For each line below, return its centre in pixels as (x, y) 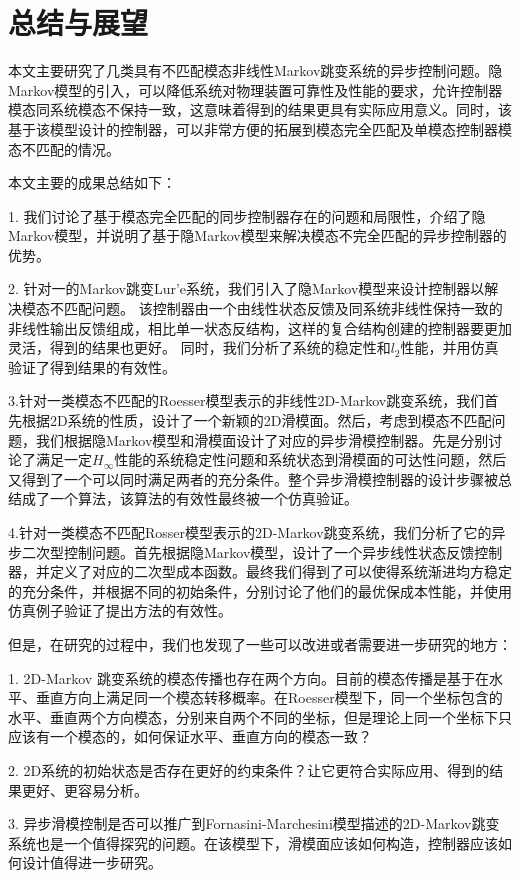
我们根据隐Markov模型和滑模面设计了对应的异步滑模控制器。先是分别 (262, 439)
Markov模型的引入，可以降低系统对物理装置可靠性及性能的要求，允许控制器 (255, 89)
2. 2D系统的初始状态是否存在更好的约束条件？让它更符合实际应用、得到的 (249, 769)
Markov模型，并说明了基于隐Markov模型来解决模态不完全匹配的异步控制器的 (257, 235)
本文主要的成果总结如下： (92, 182)
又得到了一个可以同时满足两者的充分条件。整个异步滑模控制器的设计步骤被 (253, 478)
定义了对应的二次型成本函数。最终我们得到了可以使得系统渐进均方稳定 (280, 571)
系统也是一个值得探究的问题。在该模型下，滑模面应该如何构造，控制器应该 (253, 842)
